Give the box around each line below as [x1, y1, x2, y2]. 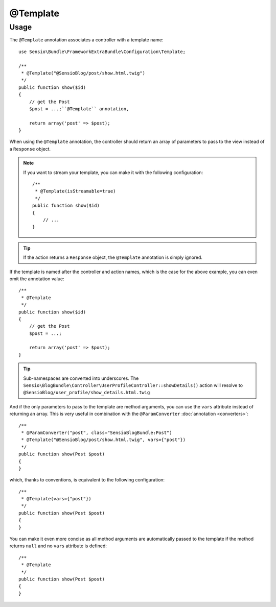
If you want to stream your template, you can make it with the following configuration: [23, 169, 203, 176]
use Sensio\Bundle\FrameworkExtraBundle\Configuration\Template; [18, 48, 186, 55]
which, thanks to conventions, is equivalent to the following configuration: [9, 477, 165, 483]
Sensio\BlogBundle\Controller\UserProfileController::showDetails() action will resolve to [23, 382, 243, 389]
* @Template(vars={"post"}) [21, 496, 91, 502]
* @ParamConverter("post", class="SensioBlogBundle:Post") [21, 429, 172, 435]
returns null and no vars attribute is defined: [9, 543, 107, 549]
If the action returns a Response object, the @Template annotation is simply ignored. [23, 254, 203, 260]
